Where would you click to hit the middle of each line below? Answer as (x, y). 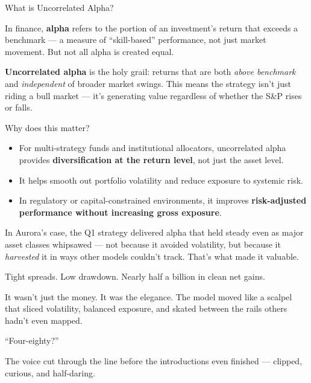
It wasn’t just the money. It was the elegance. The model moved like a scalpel (149, 296)
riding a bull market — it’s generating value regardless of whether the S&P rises (153, 95)
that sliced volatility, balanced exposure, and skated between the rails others (146, 308)
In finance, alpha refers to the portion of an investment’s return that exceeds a (152, 27)
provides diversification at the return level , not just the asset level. (151, 159)
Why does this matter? (47, 127)
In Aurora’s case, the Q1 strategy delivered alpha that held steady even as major (154, 232)
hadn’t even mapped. (44, 320)
